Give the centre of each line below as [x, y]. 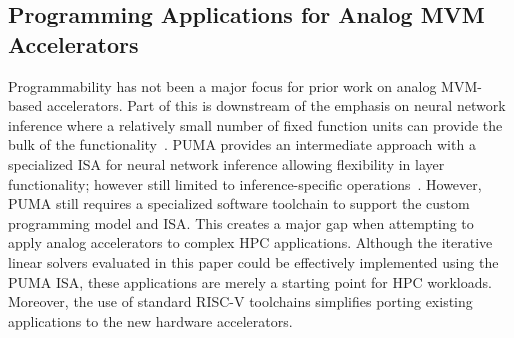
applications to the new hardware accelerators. [150, 320]
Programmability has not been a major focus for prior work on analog [222, 85]
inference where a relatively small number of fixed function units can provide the [255, 124]
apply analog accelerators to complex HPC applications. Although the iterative [250, 242]
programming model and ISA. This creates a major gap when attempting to [241, 222]
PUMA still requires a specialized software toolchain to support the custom [239, 203]
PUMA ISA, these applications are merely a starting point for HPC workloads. [250, 281]
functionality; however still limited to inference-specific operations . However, [245, 183]
